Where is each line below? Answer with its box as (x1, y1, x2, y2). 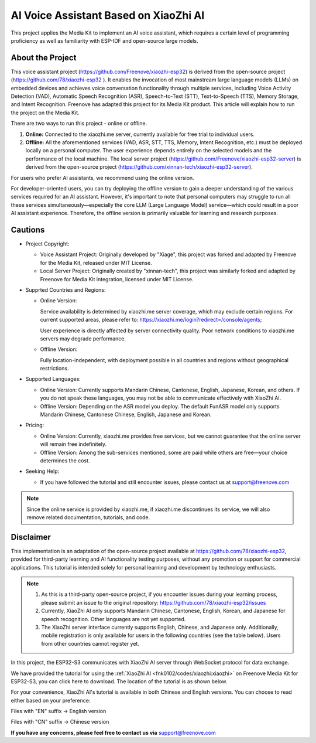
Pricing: (25, 422, 44, 429)
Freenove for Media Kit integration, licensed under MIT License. (40, 275, 194, 282)
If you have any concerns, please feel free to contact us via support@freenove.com (11, 729, 216, 736)
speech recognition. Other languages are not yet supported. (41, 615, 186, 622)
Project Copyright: (25, 240, 70, 247)
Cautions (11, 224, 45, 234)
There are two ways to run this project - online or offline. (11, 120, 147, 127)
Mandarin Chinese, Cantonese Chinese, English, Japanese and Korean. (40, 411, 212, 418)
